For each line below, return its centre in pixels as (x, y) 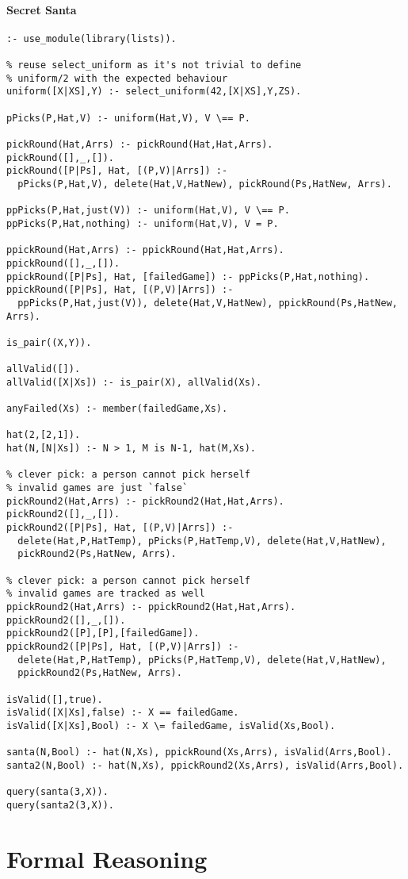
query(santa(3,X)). (57, 792)
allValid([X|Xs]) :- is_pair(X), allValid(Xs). (134, 382)
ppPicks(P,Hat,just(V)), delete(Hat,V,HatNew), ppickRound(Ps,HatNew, (208, 303)
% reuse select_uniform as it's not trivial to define (154, 65)
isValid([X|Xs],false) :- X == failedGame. (123, 713)
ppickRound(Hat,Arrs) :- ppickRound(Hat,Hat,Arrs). (145, 250)
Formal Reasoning (107, 858)
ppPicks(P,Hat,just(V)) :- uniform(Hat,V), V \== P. (148, 211)
